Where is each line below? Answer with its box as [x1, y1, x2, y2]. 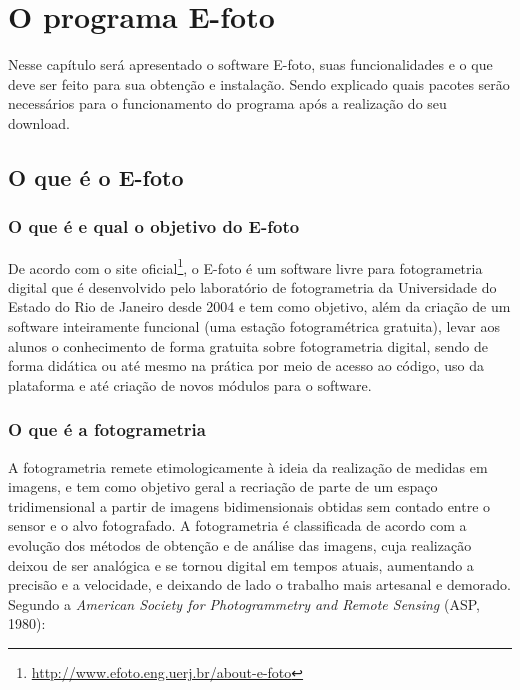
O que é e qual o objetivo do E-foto [8, 214, 300, 239]
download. [8, 112, 70, 133]
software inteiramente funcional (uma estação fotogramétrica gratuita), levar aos [8, 315, 500, 336]
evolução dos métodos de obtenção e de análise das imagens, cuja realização [8, 534, 472, 555]
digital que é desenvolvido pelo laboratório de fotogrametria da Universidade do [8, 276, 497, 297]
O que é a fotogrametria [8, 417, 206, 442]
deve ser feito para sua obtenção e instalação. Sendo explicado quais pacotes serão [8, 73, 510, 94]
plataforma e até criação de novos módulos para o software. [8, 374, 372, 395]
